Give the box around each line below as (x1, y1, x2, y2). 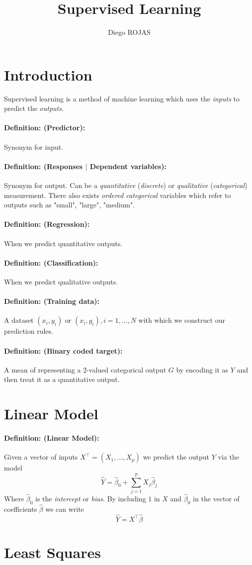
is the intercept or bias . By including (35, 493, 146, 504)
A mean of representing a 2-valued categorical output (4, 364, 167, 375)
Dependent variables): (89, 161, 167, 171)
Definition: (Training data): (4, 296, 100, 306)
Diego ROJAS (108, 27, 151, 37)
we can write (45, 504, 84, 514)
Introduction (4, 64, 92, 85)
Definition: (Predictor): (4, 122, 85, 133)
